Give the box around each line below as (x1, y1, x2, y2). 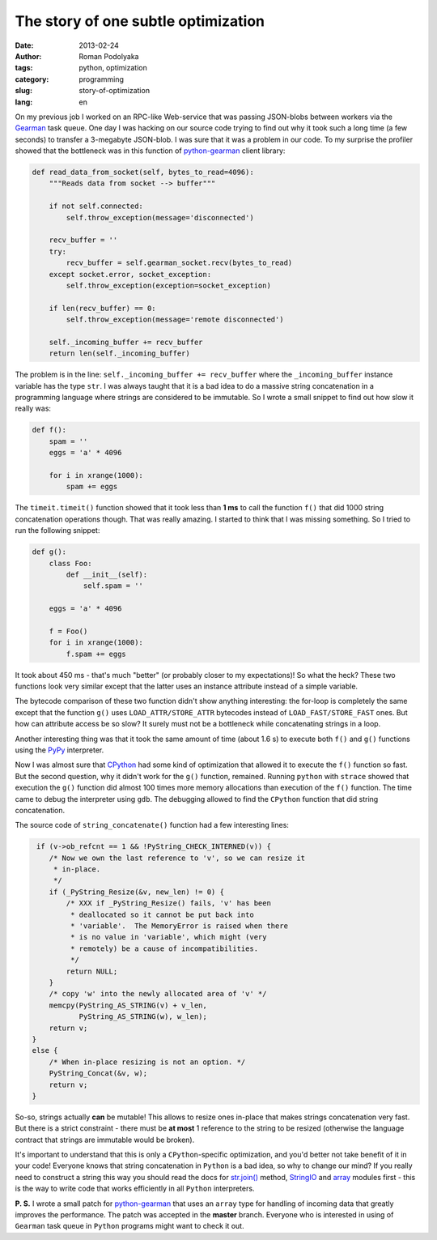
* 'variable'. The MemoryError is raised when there (70, 922, 289, 931)
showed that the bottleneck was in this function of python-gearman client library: (15, 146, 286, 156)
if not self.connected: (49, 202, 143, 211)
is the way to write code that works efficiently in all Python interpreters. (15, 1183, 255, 1194)
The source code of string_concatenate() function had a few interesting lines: (15, 820, 289, 830)
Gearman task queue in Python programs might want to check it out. (15, 1221, 244, 1231)
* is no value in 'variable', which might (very (70, 932, 267, 942)
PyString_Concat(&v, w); (49, 1069, 148, 1078)
